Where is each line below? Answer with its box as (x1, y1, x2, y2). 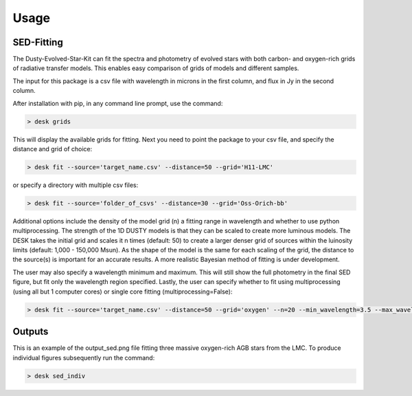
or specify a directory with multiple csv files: (12, 181, 139, 189)
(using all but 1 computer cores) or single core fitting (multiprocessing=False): (12, 287, 233, 296)
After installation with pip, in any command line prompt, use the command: (12, 99, 223, 107)
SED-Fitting (12, 36, 63, 48)
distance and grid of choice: (12, 144, 93, 153)
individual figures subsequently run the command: (12, 353, 155, 362)
